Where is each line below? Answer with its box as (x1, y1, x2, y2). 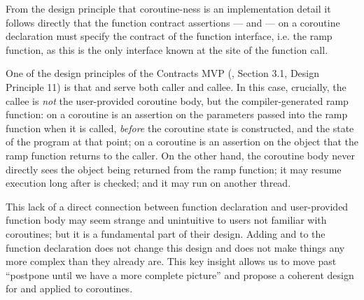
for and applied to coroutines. (6, 281, 133, 296)
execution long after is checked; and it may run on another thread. (6, 176, 291, 190)
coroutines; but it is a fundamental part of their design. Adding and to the (6, 226, 325, 241)
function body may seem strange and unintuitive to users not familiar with (6, 213, 327, 227)
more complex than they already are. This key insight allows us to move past (6, 254, 337, 269)
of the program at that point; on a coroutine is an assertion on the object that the (6, 134, 359, 149)
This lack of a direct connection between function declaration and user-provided (6, 199, 349, 213)
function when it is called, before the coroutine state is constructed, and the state (6, 120, 354, 135)
